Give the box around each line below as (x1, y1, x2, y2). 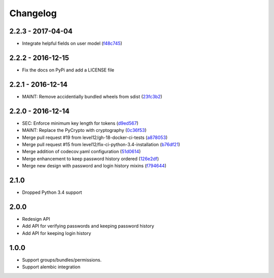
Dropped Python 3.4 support (22, 189, 82, 195)
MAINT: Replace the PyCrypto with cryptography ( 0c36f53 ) (22, 127, 147, 133)
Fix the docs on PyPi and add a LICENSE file (22, 66, 114, 73)
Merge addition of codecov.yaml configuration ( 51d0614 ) (22, 149, 141, 155)
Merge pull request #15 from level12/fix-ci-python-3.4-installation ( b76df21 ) (22, 141, 180, 147)
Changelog (9, 8, 57, 19)
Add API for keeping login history (22, 230, 91, 236)
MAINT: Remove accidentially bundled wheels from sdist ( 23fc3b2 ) (22, 93, 162, 99)
